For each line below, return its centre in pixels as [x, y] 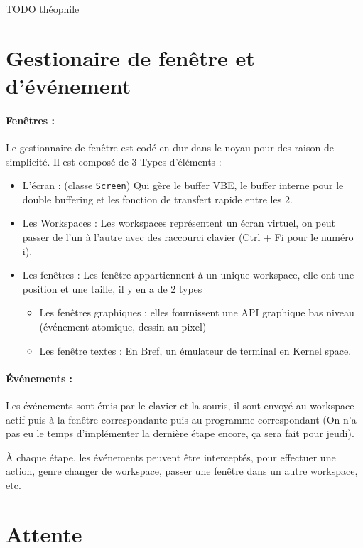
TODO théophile [43, 9]
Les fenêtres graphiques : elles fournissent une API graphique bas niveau [197, 312]
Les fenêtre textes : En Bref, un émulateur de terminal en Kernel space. [195, 350]
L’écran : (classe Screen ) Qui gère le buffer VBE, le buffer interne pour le [183, 185]
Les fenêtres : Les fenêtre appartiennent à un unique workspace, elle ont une [188, 275]
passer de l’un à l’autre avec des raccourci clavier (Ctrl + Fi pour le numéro [188, 236]
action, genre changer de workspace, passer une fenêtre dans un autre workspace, [182, 471]
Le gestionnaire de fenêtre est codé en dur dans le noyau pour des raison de [170, 147]
